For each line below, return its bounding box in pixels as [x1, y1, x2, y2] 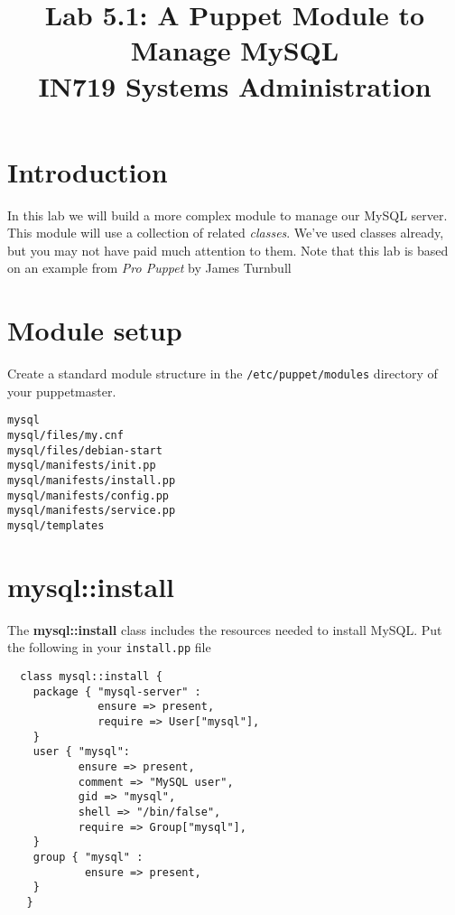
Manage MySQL [130, 32, 339, 69]
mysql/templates [7, 519, 105, 533]
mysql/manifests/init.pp [7, 459, 156, 472]
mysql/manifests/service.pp [7, 504, 176, 518]
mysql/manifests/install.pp [7, 474, 176, 488]
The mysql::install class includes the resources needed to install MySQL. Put [7, 620, 442, 639]
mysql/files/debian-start [7, 443, 162, 457]
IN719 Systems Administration [38, 67, 432, 104]
